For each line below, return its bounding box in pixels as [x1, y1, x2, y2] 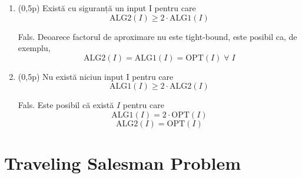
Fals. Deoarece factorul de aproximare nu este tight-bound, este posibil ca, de [18, 30, 297, 42]
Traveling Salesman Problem [4, 151, 241, 175]
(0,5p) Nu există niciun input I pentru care [18, 70, 174, 82]
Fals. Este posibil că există [18, 99, 114, 111]
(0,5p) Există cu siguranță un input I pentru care [18, 2, 196, 14]
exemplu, [18, 42, 51, 54]
